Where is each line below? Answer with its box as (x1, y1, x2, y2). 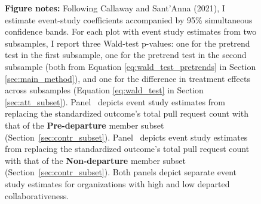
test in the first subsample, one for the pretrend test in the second (5, 48, 247, 61)
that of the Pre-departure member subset (5, 118, 164, 131)
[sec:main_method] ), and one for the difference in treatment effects (5, 72, 250, 84)
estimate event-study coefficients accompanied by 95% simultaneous (5, 13, 253, 26)
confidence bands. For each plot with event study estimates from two (5, 25, 257, 38)
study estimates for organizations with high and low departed (5, 177, 230, 190)
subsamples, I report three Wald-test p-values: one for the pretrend (5, 36, 250, 49)
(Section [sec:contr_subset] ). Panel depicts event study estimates (5, 130, 248, 143)
